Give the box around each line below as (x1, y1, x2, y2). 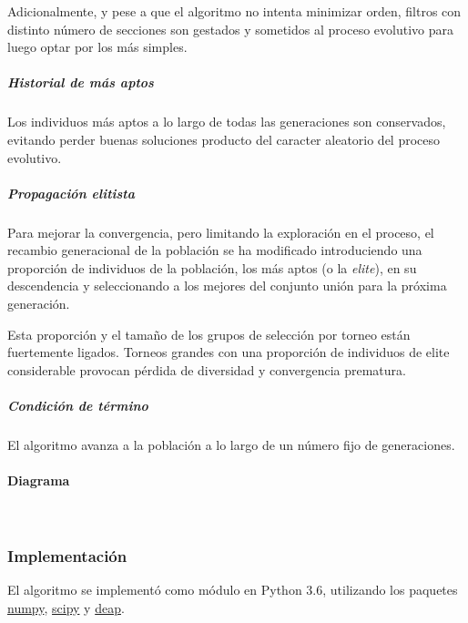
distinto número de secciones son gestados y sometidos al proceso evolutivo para (7, 19, 453, 38)
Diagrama (7, 471, 70, 490)
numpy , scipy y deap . (7, 597, 125, 617)
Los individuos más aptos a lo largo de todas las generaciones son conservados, (7, 112, 446, 131)
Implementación (7, 544, 127, 567)
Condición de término (7, 396, 148, 415)
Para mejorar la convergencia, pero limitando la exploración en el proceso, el (7, 222, 434, 241)
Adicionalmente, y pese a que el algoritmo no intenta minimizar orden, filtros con (7, 2, 462, 20)
